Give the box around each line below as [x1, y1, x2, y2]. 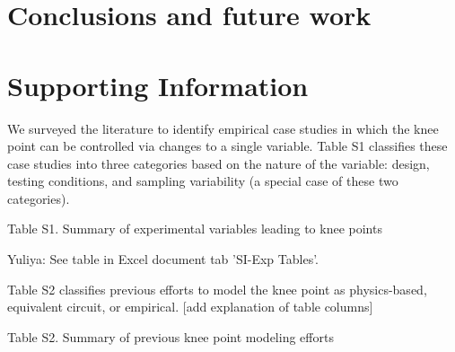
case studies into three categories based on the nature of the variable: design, [7, 154, 430, 172]
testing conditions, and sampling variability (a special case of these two [7, 172, 398, 190]
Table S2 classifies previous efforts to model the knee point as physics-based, [7, 279, 427, 298]
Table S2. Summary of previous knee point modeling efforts [7, 327, 334, 346]
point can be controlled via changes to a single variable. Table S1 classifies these [7, 136, 448, 155]
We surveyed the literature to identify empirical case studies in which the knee [7, 119, 439, 137]
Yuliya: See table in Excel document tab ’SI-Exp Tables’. [7, 250, 319, 268]
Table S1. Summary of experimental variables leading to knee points [7, 219, 382, 238]
